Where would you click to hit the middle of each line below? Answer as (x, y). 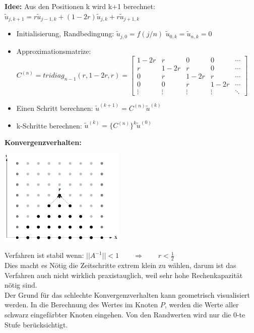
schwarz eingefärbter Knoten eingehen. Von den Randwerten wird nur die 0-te (125, 314)
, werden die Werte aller (202, 305)
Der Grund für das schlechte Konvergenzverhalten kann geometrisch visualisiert (128, 294)
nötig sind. (21, 285)
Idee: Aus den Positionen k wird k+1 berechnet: (80, 6)
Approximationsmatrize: (54, 51)
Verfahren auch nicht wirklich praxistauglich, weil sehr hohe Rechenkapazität (124, 275)
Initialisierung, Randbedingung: (65, 34)
